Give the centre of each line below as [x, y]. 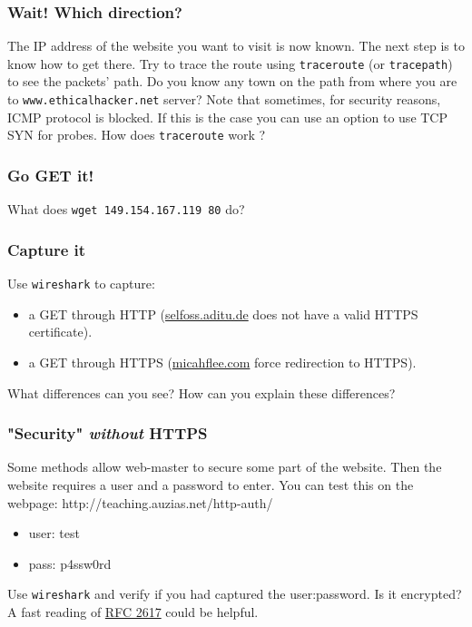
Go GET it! [51, 175]
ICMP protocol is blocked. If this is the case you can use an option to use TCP [228, 117]
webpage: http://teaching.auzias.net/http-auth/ [140, 502]
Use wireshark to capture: [81, 284]
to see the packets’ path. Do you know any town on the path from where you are [232, 81]
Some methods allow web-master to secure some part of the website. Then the [225, 467]
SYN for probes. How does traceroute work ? [137, 135]
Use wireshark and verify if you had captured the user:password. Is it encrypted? [235, 594]
